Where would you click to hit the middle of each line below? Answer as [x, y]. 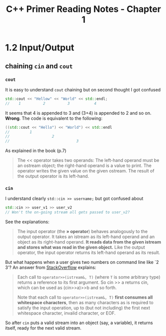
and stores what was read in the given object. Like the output [81, 248]
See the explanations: [27, 222]
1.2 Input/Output [40, 48]
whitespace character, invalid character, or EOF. [66, 313]
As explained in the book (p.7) [36, 151]
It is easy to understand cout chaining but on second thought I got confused [83, 89]
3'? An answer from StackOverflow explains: [51, 267]
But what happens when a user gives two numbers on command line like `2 [82, 262]
